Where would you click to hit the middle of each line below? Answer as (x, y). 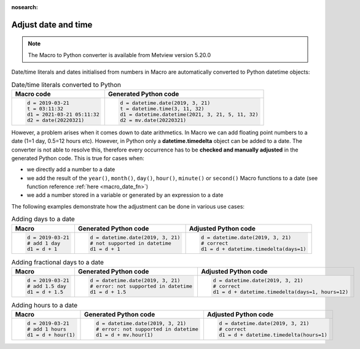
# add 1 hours (47, 329)
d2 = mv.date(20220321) (153, 120)
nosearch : (25, 7)
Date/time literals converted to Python (66, 85)
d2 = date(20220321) (56, 120)
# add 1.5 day (47, 286)
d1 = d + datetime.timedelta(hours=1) (273, 335)
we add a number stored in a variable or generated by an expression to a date (125, 195)
